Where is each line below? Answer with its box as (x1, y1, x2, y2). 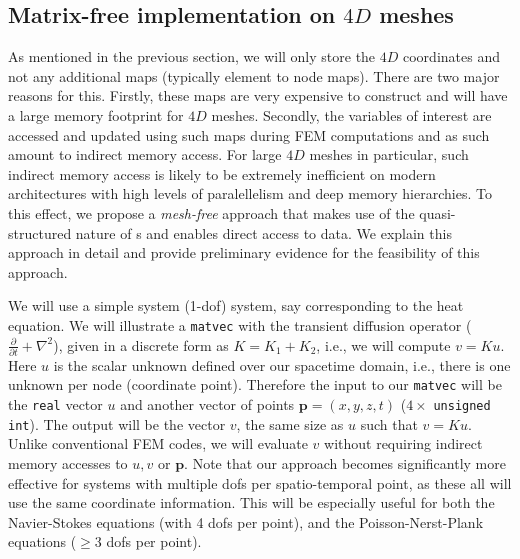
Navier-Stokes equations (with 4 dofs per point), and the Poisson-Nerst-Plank (8, 511, 484, 532)
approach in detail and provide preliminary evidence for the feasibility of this (8, 242, 480, 263)
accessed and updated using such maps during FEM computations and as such (8, 124, 490, 145)
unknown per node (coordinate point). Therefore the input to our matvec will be (8, 374, 502, 395)
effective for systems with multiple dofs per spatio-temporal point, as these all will (8, 472, 512, 493)
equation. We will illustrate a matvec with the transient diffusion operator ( (8, 314, 472, 335)
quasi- (419, 202, 456, 223)
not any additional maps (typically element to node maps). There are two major (8, 65, 500, 86)
